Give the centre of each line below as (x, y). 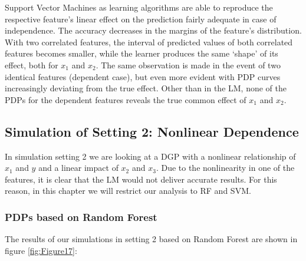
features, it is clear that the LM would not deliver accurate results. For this (141, 179)
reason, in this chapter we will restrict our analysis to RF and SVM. (128, 191)
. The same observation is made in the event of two (188, 65)
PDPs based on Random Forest (81, 217)
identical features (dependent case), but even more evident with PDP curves (143, 76)
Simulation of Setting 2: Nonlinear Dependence (152, 131)
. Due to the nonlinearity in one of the (225, 168)
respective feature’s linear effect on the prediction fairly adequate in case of (141, 19)
